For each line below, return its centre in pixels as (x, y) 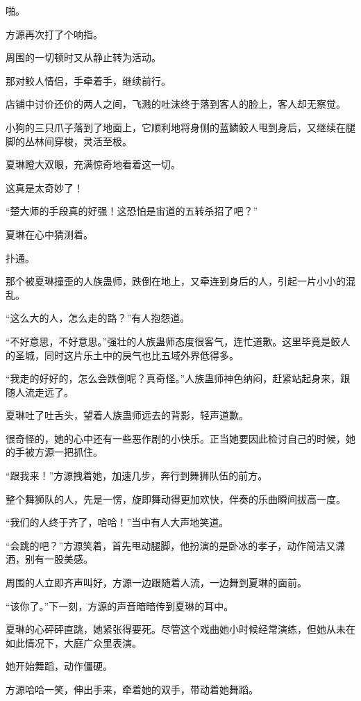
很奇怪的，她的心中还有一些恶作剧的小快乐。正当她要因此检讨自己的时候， (176, 438)
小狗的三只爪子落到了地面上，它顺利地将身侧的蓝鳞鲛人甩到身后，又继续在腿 (180, 127)
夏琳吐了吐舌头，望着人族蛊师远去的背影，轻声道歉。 (127, 415)
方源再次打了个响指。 (54, 34)
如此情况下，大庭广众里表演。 (74, 642)
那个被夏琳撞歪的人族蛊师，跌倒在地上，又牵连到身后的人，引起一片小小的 (176, 281)
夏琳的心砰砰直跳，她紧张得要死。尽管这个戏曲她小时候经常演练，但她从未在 (180, 629)
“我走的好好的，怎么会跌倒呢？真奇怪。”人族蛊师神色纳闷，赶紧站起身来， (173, 378)
